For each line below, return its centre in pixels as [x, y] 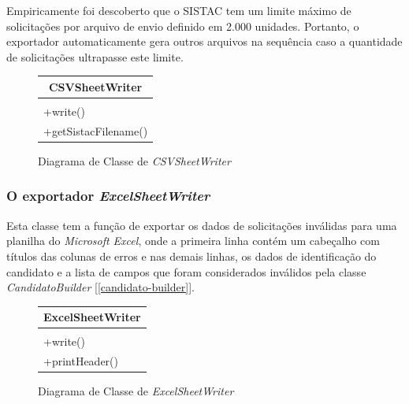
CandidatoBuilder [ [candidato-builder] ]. [100, 287]
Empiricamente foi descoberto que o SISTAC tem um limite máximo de [179, 10]
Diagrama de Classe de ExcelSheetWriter [136, 391]
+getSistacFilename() [96, 130]
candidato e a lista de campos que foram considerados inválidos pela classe [186, 271]
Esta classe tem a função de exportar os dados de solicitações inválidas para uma [202, 225]
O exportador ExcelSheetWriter [108, 196]
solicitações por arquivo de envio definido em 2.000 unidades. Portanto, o [183, 26]
